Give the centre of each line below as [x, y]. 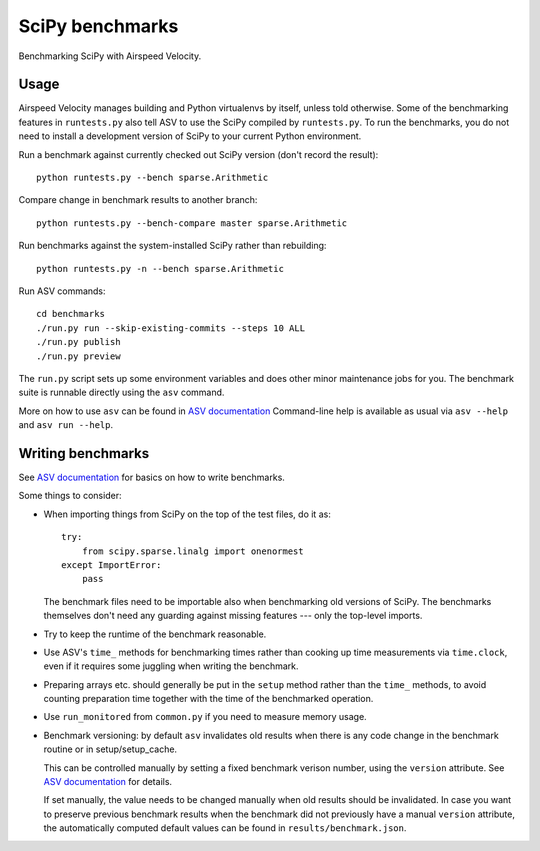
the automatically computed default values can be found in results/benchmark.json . [225, 828]
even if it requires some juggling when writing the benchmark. [171, 666]
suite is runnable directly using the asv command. [121, 392]
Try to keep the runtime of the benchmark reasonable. [155, 634]
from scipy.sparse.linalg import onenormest [192, 551]
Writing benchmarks [84, 453]
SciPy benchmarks [98, 26]
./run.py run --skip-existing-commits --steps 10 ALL [170, 328]
